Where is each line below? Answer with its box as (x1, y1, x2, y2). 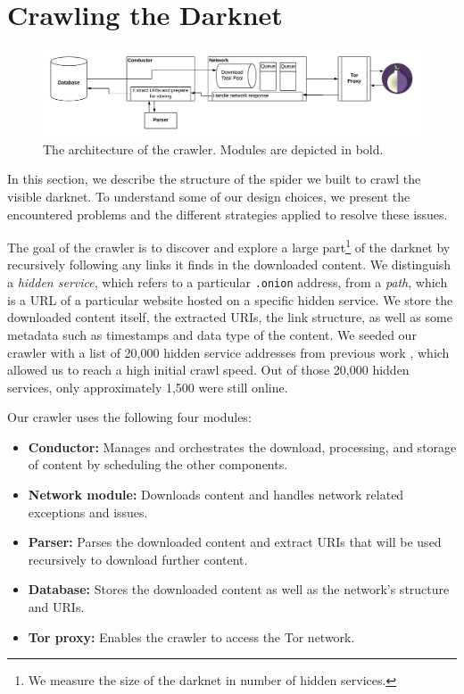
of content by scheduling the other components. (28, 455, 288, 474)
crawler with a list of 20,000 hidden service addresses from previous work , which (7, 343, 450, 361)
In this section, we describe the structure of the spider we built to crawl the (7, 169, 421, 188)
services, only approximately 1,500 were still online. (7, 377, 288, 396)
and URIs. (28, 598, 85, 616)
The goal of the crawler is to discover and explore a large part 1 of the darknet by (7, 235, 451, 256)
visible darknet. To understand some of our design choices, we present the (7, 187, 410, 206)
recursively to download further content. (28, 549, 248, 568)
